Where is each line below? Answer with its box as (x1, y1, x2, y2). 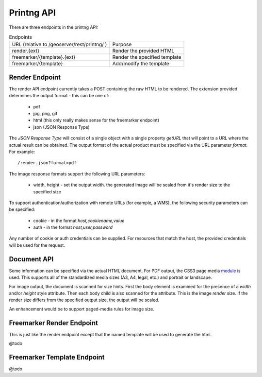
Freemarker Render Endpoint (9, 319, 98, 327)
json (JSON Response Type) (33, 124, 90, 130)
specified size (33, 188, 62, 194)
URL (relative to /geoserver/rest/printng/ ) (12, 41, 107, 48)
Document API (9, 255, 54, 263)
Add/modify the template (112, 60, 169, 67)
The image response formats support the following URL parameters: (9, 171, 146, 177)
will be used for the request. (9, 242, 65, 248)
